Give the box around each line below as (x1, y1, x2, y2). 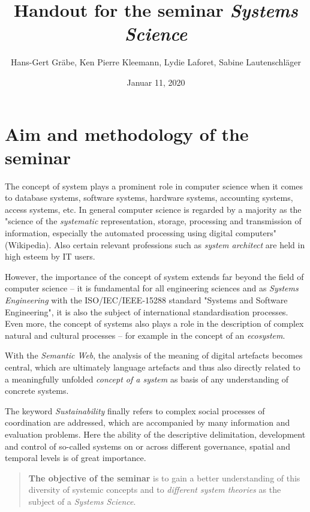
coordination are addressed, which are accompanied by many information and (5, 416, 290, 429)
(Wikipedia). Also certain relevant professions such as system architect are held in (5, 238, 305, 251)
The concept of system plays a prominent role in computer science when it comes (5, 179, 303, 192)
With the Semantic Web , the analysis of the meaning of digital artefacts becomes (5, 349, 303, 362)
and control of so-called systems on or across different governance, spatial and (5, 439, 290, 452)
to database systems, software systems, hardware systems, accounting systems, (5, 191, 293, 204)
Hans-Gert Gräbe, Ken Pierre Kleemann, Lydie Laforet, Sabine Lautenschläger (11, 56, 301, 68)
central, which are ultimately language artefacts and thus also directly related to (5, 360, 300, 373)
